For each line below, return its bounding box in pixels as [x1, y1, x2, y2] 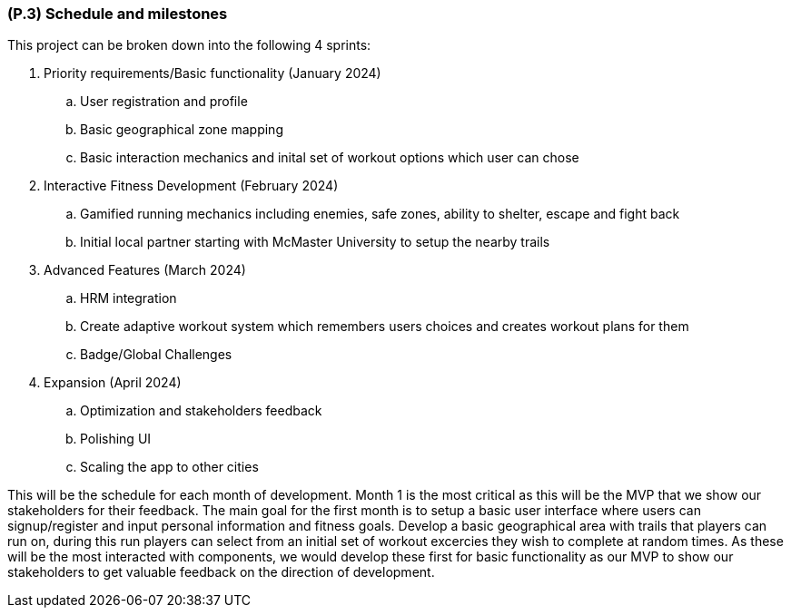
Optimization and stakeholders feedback [80, 403, 322, 419]
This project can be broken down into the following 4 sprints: [7, 37, 371, 54]
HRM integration [80, 290, 177, 307]
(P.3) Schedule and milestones [7, 5, 228, 23]
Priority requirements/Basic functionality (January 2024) [44, 65, 381, 82]
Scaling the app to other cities [80, 459, 259, 475]
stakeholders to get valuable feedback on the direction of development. [7, 564, 435, 581]
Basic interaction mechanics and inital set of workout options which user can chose [80, 150, 579, 166]
